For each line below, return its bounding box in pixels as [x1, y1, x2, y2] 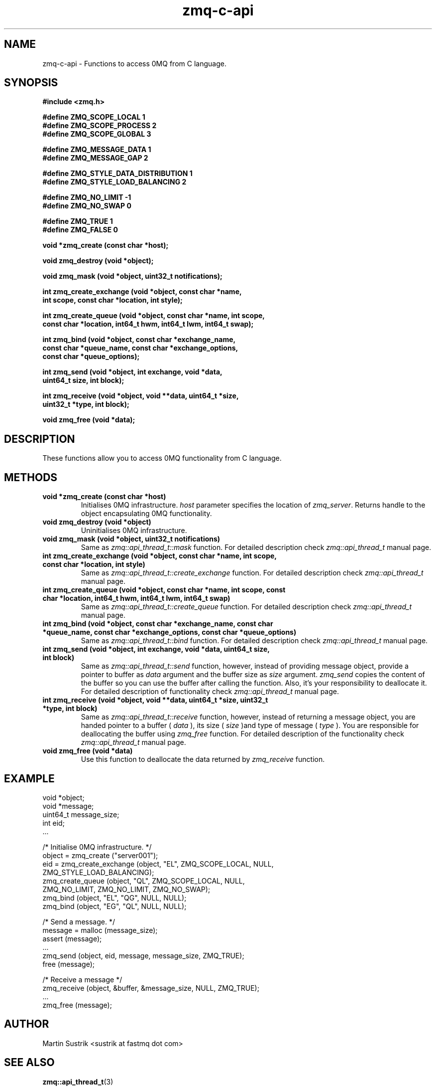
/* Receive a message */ [42, 975, 122, 984]
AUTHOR [4, 1018, 49, 1031]
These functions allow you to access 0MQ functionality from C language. [42, 454, 282, 463]
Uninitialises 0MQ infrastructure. [81, 526, 187, 535]
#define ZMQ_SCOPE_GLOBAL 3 [42, 130, 151, 139]
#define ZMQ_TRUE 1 [42, 217, 113, 226]
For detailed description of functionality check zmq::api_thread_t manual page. [81, 687, 339, 696]
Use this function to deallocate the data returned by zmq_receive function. [81, 755, 325, 764]
